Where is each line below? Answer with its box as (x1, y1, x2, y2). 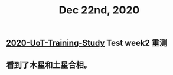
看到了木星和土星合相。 (6, 60, 92, 70)
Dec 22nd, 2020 (58, 4, 140, 17)
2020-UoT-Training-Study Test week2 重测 (6, 38, 168, 48)
